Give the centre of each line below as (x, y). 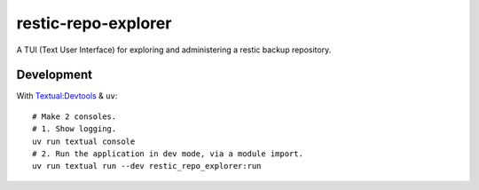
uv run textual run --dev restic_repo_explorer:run (147, 166)
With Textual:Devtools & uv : (67, 96)
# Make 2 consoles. (75, 116)
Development (55, 75)
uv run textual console (84, 141)
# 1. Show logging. (75, 129)
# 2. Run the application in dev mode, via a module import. (168, 154)
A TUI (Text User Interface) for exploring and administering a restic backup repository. (174, 50)
